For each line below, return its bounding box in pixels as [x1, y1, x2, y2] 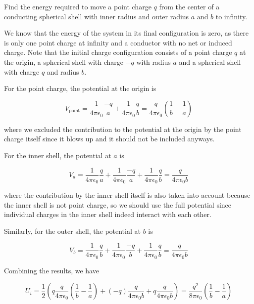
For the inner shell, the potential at [4, 150, 111, 160]
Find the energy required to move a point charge [4, 1, 152, 11]
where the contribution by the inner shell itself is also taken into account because [4, 190, 251, 200]
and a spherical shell [179, 56, 241, 67]
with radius [136, 56, 171, 67]
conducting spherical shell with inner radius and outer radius [4, 11, 189, 21]
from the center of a [159, 1, 220, 11]
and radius [47, 66, 79, 77]
